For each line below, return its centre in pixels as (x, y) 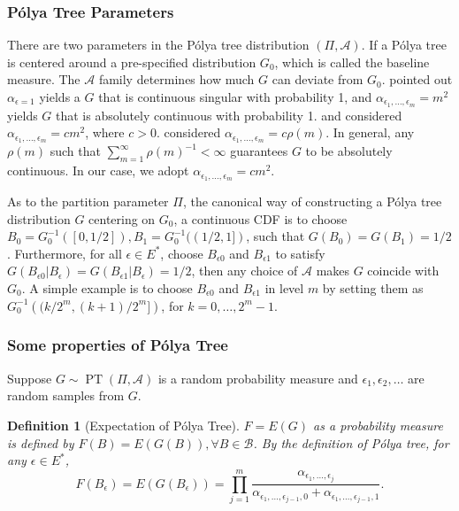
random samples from (66, 395)
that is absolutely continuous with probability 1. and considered (229, 115)
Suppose (30, 378)
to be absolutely (349, 151)
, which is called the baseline (352, 62)
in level (284, 287)
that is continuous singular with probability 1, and (235, 97)
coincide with (403, 271)
